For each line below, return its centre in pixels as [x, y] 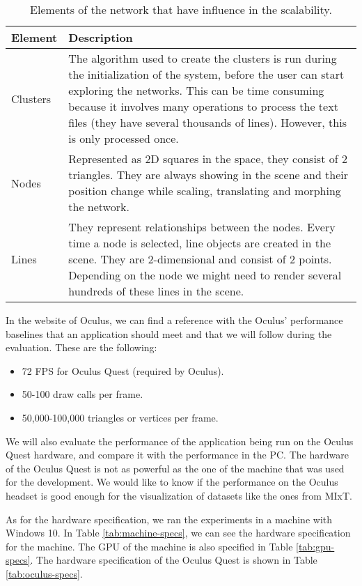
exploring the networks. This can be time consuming [196, 90]
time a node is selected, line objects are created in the [200, 243]
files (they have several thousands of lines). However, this [207, 122]
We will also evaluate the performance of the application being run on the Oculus [180, 441]
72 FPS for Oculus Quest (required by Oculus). [123, 370]
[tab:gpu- [315, 546]
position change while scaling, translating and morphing [205, 191]
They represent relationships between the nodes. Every [202, 227]
